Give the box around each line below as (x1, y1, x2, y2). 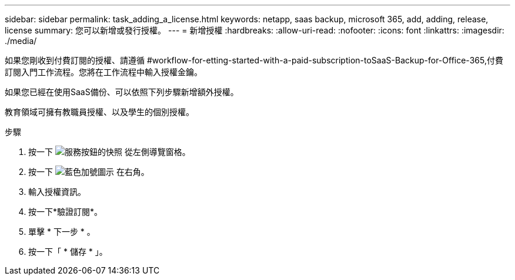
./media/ (5, 36, 37, 46)
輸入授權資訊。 (28, 187, 86, 197)
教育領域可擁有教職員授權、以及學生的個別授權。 (5, 107, 194, 117)
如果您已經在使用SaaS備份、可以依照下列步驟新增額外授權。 (5, 87, 239, 97)
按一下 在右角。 (28, 167, 149, 177)
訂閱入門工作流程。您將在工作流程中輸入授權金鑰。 (5, 67, 202, 77)
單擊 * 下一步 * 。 (28, 227, 95, 237)
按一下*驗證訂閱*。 (28, 207, 103, 217)
